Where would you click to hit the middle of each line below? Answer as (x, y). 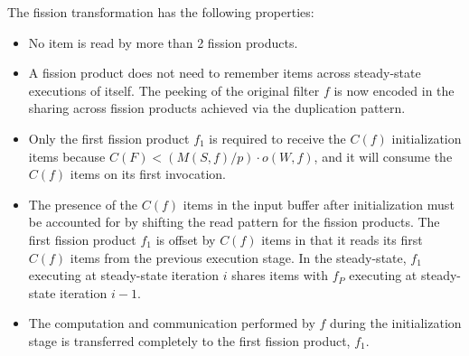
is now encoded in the (394, 90)
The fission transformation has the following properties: (161, 12)
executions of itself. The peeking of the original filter (174, 90)
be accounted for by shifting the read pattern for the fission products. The (234, 222)
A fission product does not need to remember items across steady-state (225, 73)
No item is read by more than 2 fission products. (163, 42)
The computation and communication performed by (172, 323)
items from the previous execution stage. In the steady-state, (238, 257)
